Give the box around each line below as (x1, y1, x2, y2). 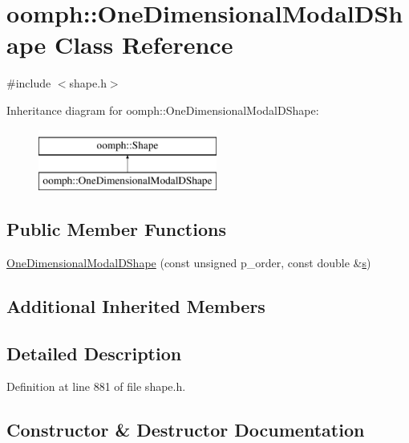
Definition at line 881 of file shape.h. (6, 378, 186, 395)
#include (6, 75, 51, 91)
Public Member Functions (6, 217, 226, 242)
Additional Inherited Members (6, 293, 265, 318)
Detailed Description (6, 340, 182, 365)
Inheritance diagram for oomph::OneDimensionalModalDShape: (6, 101, 319, 118)
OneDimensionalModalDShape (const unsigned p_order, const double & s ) (6, 254, 371, 270)
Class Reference (54, 28, 233, 61)
